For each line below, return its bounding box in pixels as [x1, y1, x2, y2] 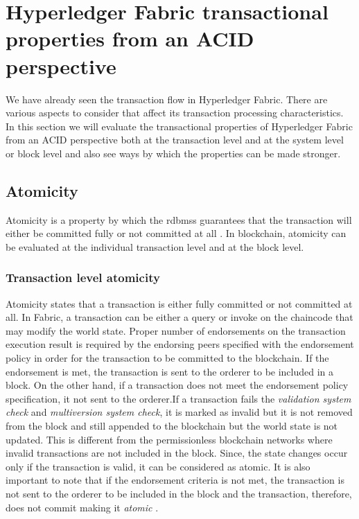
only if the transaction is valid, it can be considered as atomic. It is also [6, 459, 310, 473]
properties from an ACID [6, 24, 254, 53]
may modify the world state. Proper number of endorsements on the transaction [6, 323, 346, 337]
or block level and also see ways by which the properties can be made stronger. [6, 146, 341, 160]
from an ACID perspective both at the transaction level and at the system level [6, 132, 344, 147]
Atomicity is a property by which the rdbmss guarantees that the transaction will [6, 212, 352, 227]
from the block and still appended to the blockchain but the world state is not [6, 419, 338, 433]
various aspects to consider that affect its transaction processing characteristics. [6, 105, 344, 120]
